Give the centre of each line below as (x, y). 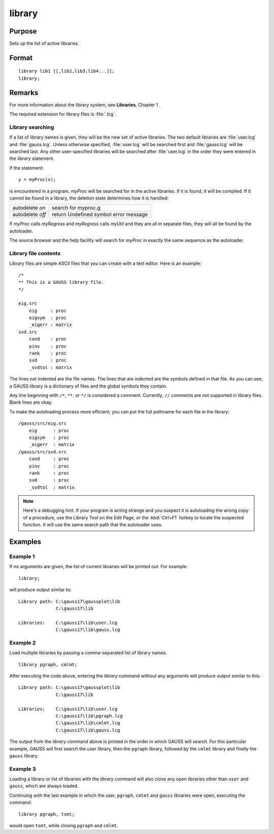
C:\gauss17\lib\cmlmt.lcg (88, 723)
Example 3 (23, 769)
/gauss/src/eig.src (43, 423)
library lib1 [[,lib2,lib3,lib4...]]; (67, 71)
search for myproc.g (76, 208)
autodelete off (29, 215)
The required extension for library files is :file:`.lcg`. (63, 114)
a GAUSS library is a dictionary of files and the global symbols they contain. (88, 386)
